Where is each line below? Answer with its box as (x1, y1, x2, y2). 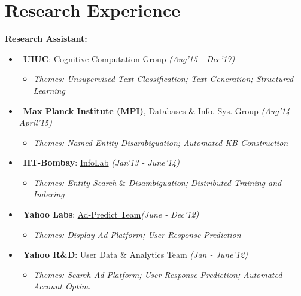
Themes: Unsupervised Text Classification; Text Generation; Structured (33, 72, 294, 85)
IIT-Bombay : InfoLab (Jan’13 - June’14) (23, 156, 180, 169)
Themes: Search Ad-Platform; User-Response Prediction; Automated (33, 268, 282, 280)
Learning (33, 84, 65, 96)
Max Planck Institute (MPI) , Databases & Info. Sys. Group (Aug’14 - (23, 104, 296, 117)
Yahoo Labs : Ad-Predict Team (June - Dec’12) (23, 208, 199, 221)
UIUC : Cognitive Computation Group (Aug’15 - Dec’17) (23, 52, 235, 65)
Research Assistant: (5, 32, 87, 45)
